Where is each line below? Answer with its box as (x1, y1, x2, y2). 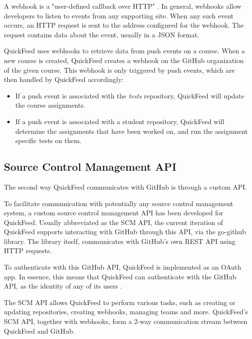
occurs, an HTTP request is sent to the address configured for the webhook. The (4, 20, 244, 30)
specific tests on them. (15, 135, 82, 145)
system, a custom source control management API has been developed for (4, 208, 223, 218)
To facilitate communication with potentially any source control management (4, 198, 234, 208)
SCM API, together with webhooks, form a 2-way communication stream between (4, 316, 248, 326)
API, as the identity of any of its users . (4, 281, 122, 291)
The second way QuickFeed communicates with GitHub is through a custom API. (4, 181, 247, 192)
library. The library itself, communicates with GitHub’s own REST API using (4, 236, 235, 246)
